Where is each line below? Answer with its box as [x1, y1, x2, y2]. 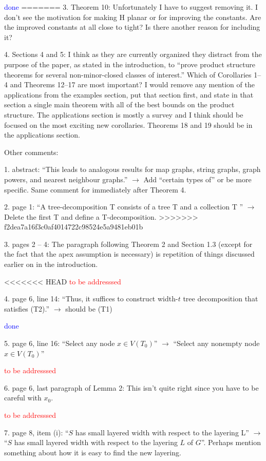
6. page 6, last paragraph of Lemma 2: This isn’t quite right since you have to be [4, 382, 259, 393]
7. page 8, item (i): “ [4, 427, 69, 437]
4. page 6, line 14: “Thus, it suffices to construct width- [4, 293, 178, 304]
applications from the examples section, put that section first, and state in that [4, 89, 254, 100]
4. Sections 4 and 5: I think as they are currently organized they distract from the [4, 49, 262, 60]
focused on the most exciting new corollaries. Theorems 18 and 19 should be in [4, 119, 253, 130]
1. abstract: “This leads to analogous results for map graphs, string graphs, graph [4, 164, 261, 175]
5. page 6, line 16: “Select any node [4, 338, 115, 349]
